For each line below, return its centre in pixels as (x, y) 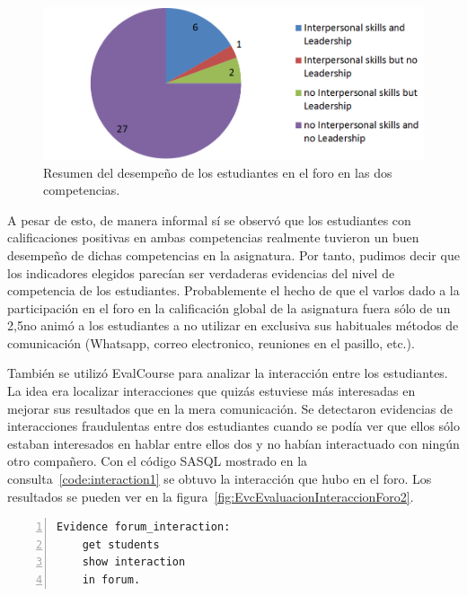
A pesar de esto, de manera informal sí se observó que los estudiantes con (209, 219)
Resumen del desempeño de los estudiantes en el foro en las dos (218, 172)
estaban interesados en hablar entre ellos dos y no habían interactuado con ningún (233, 443)
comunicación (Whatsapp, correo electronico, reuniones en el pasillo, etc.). (211, 342)
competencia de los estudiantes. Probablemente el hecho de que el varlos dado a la (233, 290)
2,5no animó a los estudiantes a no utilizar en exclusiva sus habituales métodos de (233, 325)
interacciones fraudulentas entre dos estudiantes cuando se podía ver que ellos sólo (233, 426)
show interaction (134, 562)
